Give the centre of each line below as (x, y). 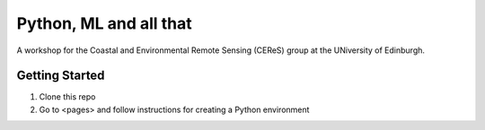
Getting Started (61, 76)
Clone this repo (67, 97)
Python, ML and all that (104, 23)
